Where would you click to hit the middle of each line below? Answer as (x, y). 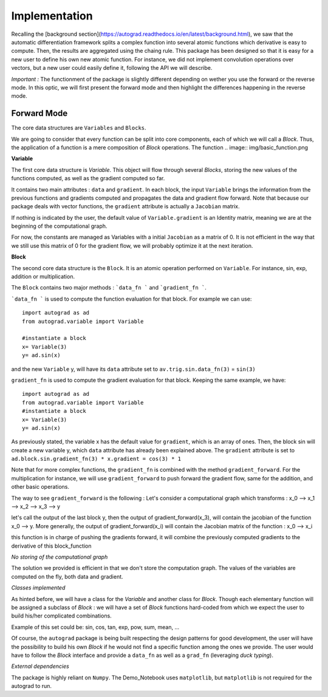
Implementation (52, 16)
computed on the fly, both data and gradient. (67, 576)
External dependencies (40, 666)
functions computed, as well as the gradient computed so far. (88, 178)
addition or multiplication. (43, 277)
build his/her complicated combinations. (61, 616)
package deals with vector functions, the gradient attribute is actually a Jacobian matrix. (125, 206)
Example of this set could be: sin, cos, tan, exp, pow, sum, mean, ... (95, 627)
